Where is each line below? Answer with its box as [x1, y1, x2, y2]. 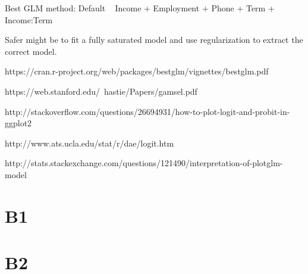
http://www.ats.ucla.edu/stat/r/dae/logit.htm [5, 136, 174, 149]
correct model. [5, 45, 57, 57]
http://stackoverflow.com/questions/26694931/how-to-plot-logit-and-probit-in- [5, 105, 290, 117]
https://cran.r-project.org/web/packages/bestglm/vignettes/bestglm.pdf [5, 65, 269, 77]
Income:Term [5, 13, 53, 26]
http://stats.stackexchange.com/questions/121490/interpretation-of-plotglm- [5, 157, 283, 169]
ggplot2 [5, 117, 32, 129]
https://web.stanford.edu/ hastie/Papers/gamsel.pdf [5, 85, 197, 97]
